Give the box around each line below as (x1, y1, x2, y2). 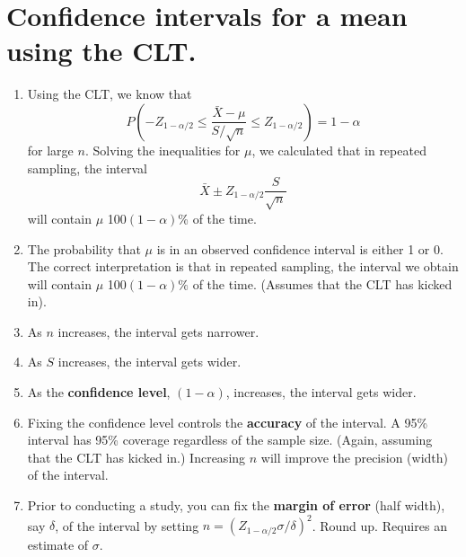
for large (27, 140, 74, 159)
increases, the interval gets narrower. (57, 322, 259, 340)
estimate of (27, 535, 89, 554)
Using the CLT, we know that (27, 84, 192, 103)
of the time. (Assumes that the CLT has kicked (192, 274, 453, 293)
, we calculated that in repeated (251, 140, 426, 159)
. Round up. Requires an (312, 516, 447, 535)
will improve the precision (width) (260, 447, 449, 466)
